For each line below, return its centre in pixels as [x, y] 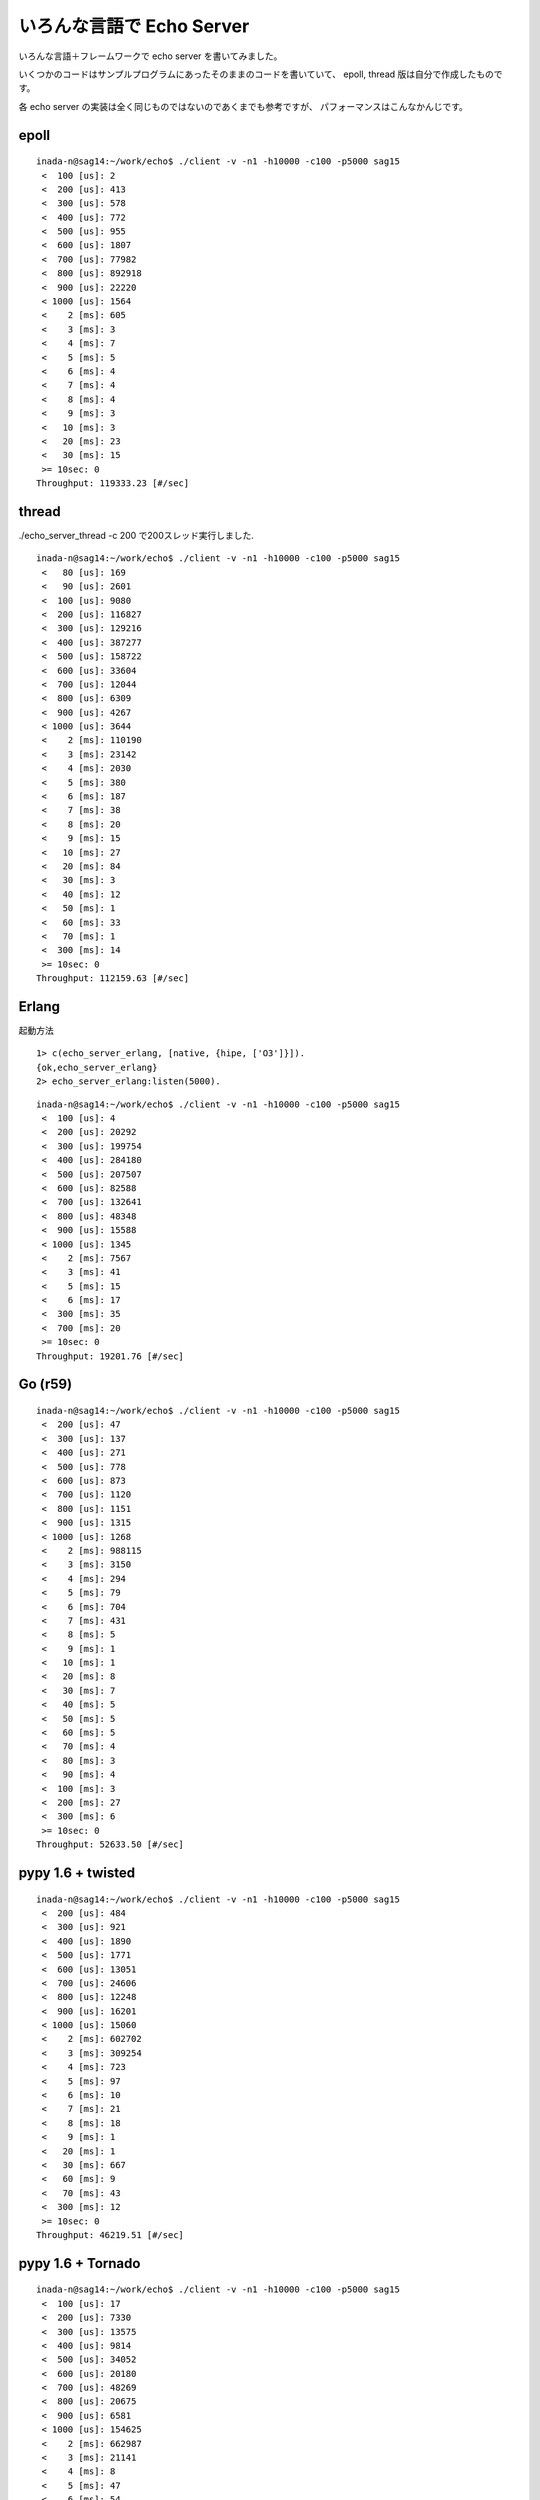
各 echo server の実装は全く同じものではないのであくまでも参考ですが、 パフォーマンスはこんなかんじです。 [243, 106]
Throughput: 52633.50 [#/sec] [110, 1844]
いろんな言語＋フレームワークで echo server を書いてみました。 [150, 56]
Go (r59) [45, 1384]
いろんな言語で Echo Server [134, 26]
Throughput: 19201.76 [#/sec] [110, 1356]
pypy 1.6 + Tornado [79, 2263]
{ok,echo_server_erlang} [97, 1067]
